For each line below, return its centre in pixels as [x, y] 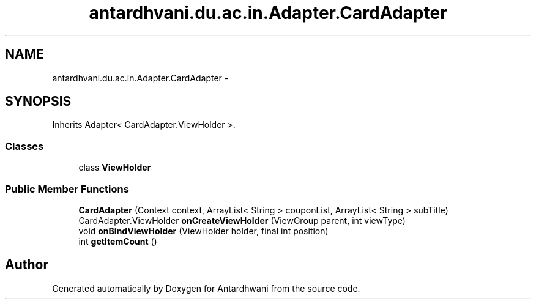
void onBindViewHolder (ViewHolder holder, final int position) [203, 231]
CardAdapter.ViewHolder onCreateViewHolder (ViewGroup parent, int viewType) [242, 220]
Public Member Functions [67, 189]
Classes [24, 146]
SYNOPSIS [38, 102]
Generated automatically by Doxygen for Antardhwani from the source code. [206, 288]
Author [27, 265]
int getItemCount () [118, 241]
